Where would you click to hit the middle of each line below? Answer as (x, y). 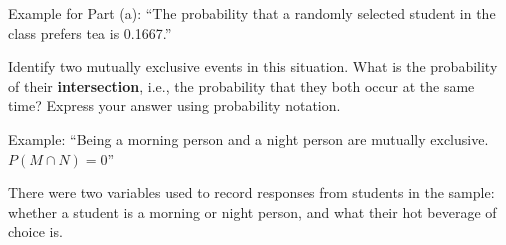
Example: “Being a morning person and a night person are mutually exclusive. (248, 138)
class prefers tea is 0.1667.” (90, 32)
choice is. (35, 231)
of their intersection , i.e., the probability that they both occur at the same (241, 85)
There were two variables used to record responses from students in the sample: (251, 192)
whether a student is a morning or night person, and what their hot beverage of (252, 211)
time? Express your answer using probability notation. (174, 105)
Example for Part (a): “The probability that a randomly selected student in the (252, 13)
